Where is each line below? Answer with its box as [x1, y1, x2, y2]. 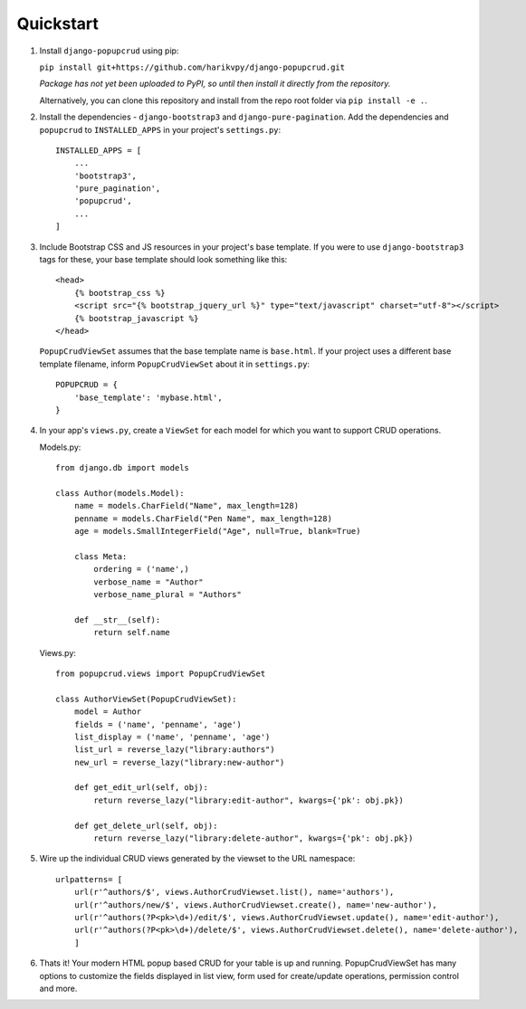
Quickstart [16, 14, 100, 33]
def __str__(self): [73, 614, 161, 624]
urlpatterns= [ [55, 874, 123, 884]
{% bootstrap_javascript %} [73, 313, 199, 323]
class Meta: [73, 551, 128, 561]
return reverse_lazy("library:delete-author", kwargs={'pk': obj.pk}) [93, 833, 414, 843]
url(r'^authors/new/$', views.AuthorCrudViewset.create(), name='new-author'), [73, 900, 438, 909]
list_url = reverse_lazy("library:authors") [73, 745, 275, 755]
